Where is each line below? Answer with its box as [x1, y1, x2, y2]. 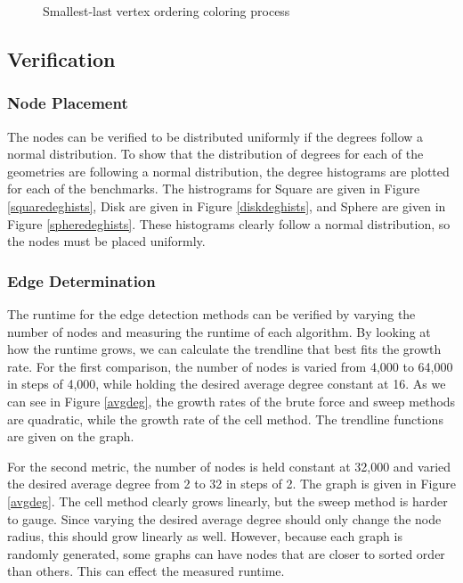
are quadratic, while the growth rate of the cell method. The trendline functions [7, 409, 443, 428]
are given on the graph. [7, 427, 134, 446]
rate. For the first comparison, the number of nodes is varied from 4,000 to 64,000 [7, 357, 453, 375]
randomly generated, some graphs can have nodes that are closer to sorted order [7, 544, 445, 562]
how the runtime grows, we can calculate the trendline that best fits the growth [7, 340, 442, 358]
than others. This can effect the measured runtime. [7, 562, 285, 580]
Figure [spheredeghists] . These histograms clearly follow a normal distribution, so [7, 214, 451, 233]
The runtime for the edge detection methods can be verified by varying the [7, 304, 416, 323]
